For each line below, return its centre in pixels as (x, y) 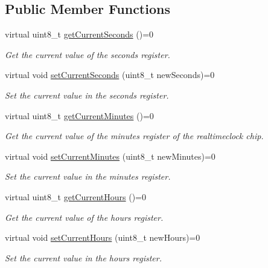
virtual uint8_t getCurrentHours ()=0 (76, 196)
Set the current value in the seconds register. (87, 95)
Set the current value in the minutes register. (88, 176)
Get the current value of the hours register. (84, 217)
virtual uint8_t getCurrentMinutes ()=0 (79, 115)
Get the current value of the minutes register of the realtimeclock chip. (134, 136)
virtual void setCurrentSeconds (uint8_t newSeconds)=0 (110, 75)
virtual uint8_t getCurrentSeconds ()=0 (79, 34)
